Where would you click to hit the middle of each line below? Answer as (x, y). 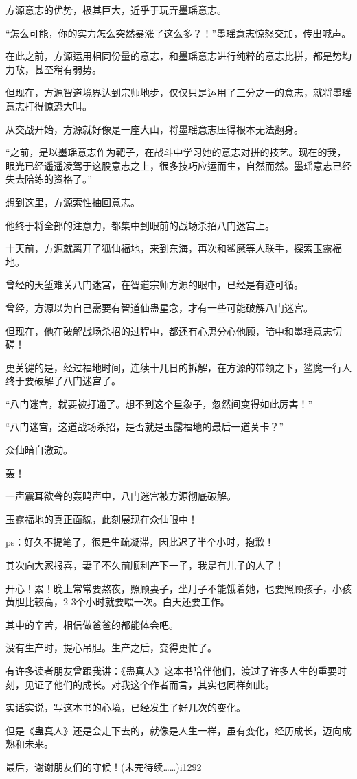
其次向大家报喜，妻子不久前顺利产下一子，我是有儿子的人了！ (145, 565)
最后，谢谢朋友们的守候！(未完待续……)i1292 (104, 766)
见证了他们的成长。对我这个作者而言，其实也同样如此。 (149, 684)
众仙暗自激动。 (39, 450)
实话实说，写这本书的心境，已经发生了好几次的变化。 (126, 707)
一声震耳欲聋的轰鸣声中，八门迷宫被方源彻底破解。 (121, 496)
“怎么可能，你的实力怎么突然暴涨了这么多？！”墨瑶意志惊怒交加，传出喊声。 (178, 33)
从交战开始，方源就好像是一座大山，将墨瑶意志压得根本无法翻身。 (154, 129)
